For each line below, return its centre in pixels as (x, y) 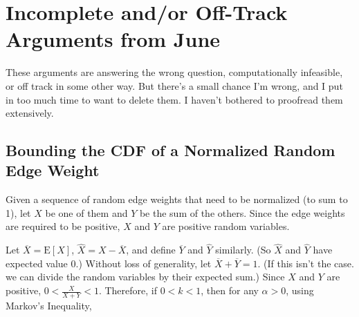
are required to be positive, (63, 226)
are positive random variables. (226, 226)
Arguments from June (113, 39)
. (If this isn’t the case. (306, 263)
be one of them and (86, 212)
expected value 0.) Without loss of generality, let (109, 263)
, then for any (230, 290)
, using (300, 290)
